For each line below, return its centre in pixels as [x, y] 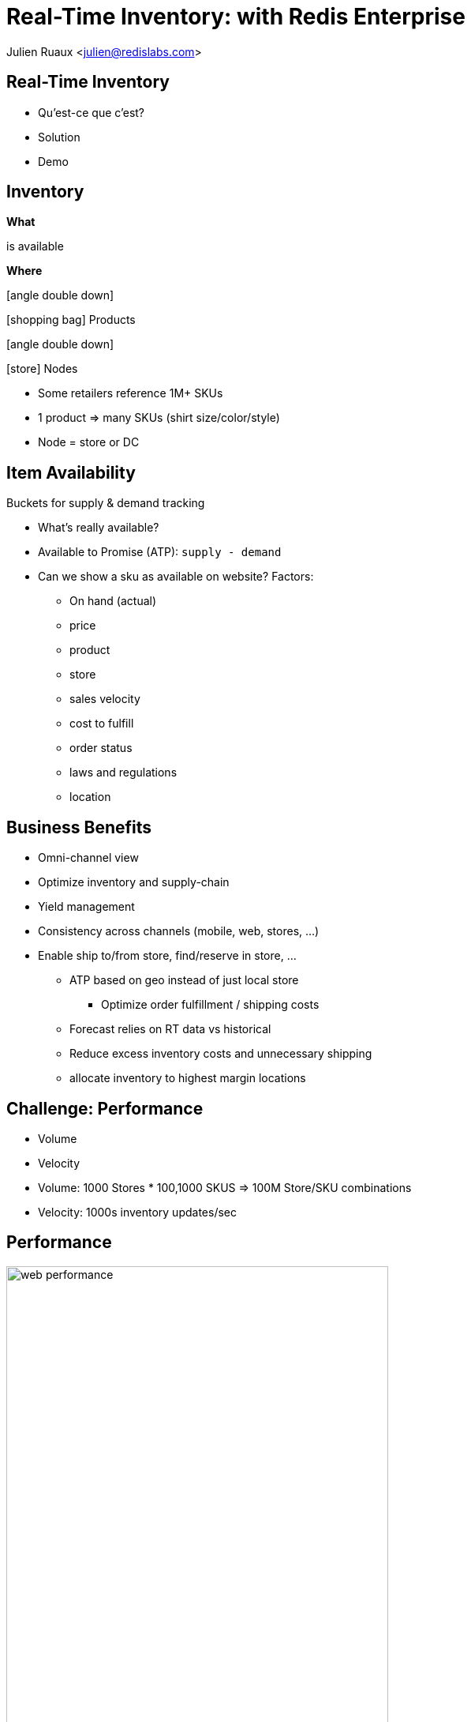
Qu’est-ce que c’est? [92, 112]
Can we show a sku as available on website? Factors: [176, 577]
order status [101, 748]
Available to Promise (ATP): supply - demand [160, 552]
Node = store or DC [89, 442]
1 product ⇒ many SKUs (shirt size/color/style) [159, 418]
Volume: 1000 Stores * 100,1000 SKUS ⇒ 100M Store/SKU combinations [225, 1187]
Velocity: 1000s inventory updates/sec [137, 1212]
